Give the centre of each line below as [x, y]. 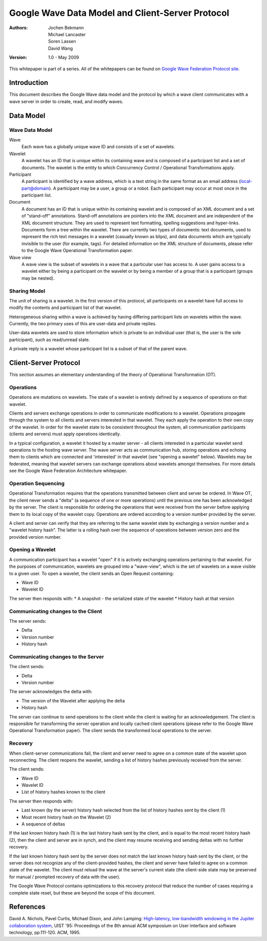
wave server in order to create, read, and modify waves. [66, 101]
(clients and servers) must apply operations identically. [65, 434]
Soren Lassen [62, 42]
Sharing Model [27, 291]
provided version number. [35, 537]
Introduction [29, 83]
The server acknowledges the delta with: [51, 691]
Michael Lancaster [67, 34]
